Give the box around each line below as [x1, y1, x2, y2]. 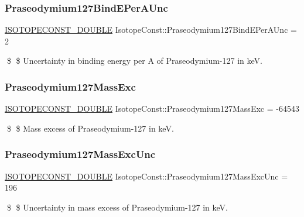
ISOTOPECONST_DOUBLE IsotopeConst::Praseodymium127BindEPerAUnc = [5, 23, 297, 36]
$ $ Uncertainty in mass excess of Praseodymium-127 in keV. [6, 201, 228, 213]
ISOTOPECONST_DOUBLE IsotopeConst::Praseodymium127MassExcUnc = [5, 170, 288, 182]
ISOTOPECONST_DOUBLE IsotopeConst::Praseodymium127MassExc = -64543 [5, 102, 299, 115]
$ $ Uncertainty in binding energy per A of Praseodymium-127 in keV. [6, 54, 262, 67]
